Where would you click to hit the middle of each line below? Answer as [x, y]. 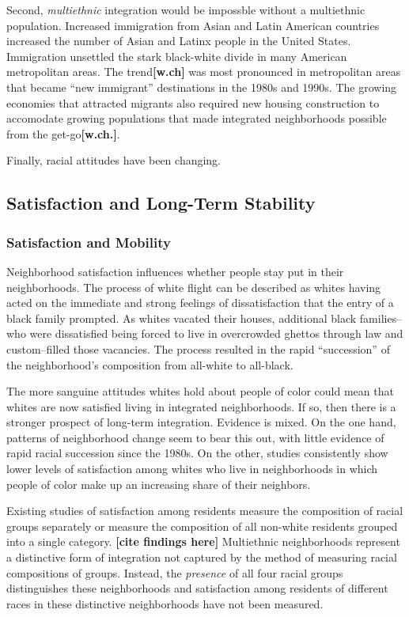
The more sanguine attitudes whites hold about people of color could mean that [200, 391]
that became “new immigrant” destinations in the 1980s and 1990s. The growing [202, 87]
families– [381, 318]
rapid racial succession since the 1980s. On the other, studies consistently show [197, 453]
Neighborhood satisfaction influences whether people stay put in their [175, 271]
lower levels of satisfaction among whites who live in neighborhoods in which [192, 469]
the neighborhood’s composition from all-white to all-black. [150, 364]
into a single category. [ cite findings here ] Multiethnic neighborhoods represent [203, 541]
